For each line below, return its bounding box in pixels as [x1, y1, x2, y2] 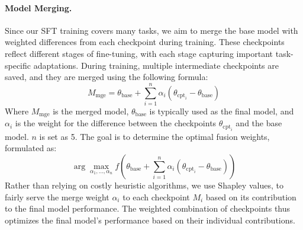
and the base [236, 117, 282, 129]
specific [5, 59, 31, 71]
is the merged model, [53, 104, 129, 117]
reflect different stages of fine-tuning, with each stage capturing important [5, 47, 273, 59]
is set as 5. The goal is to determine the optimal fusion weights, [39, 130, 270, 142]
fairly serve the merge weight [5, 190, 109, 203]
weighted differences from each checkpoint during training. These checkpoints [5, 36, 285, 48]
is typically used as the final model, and [149, 104, 294, 117]
